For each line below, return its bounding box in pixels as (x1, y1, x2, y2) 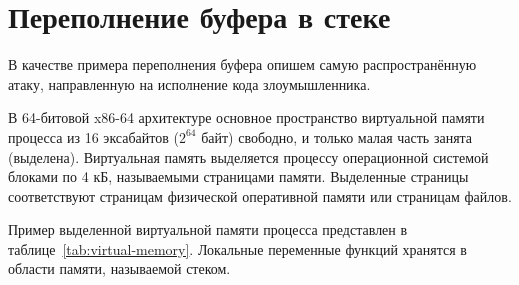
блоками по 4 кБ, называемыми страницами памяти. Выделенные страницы (8, 166, 469, 187)
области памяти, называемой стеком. (8, 258, 231, 279)
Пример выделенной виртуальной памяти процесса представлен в (8, 219, 408, 240)
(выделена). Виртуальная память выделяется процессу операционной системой (8, 146, 489, 167)
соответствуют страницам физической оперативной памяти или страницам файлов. (8, 185, 512, 206)
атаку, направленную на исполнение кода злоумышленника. (8, 73, 371, 94)
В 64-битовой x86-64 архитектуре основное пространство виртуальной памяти (8, 107, 485, 128)
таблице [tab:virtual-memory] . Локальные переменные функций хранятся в (8, 238, 467, 259)
